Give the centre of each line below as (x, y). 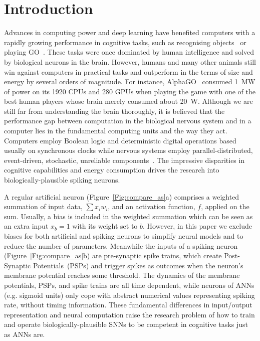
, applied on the (225, 206)
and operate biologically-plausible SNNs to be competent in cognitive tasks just (126, 324)
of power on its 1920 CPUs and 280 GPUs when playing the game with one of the (130, 91)
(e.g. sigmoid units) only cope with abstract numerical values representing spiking (129, 295)
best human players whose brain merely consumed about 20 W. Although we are (128, 101)
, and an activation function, (152, 206)
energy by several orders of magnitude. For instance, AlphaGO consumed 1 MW (130, 81)
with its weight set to (105, 226)
